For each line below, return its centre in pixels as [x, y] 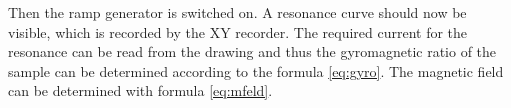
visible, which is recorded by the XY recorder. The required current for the [238, 31]
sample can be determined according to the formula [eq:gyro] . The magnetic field [256, 70]
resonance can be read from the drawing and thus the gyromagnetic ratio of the [252, 51]
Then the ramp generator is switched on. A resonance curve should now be [237, 12]
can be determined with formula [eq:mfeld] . [140, 90]
